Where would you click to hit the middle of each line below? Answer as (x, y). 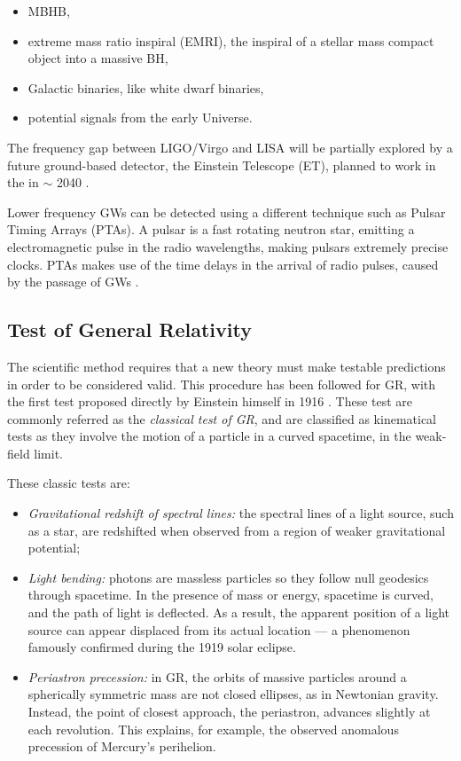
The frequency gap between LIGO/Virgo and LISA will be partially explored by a (230, 147)
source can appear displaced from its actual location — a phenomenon (219, 629)
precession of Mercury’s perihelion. (122, 746)
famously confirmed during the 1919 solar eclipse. (162, 647)
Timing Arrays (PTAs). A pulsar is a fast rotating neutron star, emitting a (211, 229)
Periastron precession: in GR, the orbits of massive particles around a (217, 676)
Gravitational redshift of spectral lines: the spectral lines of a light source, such (241, 513)
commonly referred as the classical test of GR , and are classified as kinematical (222, 418)
